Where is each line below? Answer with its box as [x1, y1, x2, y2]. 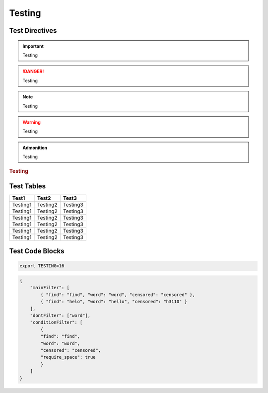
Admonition [22, 145, 48, 151]
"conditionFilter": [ [30, 319, 83, 325]
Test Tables [9, 182, 46, 190]
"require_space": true [40, 354, 96, 360]
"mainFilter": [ [30, 285, 69, 291]
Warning [22, 119, 41, 125]
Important [22, 43, 44, 49]
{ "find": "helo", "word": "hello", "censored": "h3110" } [40, 299, 188, 305]
